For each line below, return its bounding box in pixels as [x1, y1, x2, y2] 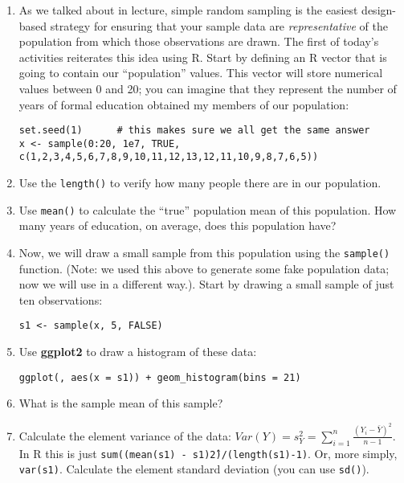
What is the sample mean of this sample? [18, 395, 223, 411]
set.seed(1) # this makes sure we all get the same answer [18, 125, 370, 137]
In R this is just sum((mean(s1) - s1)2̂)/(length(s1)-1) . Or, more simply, [18, 444, 398, 461]
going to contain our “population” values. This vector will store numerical [18, 64, 383, 81]
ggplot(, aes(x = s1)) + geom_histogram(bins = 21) [18, 371, 301, 383]
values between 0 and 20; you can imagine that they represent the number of [18, 80, 397, 96]
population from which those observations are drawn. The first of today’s [18, 33, 379, 50]
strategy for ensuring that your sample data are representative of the [50, 17, 388, 34]
